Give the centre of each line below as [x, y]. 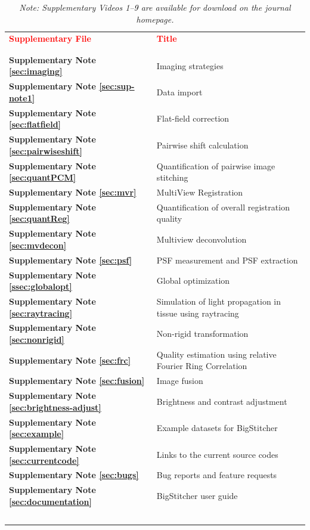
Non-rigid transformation [202, 334]
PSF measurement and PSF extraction [227, 260]
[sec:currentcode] [44, 460]
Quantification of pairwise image [216, 165]
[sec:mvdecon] [38, 245]
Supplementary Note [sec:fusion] [77, 381]
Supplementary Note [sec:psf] [71, 260]
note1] [22, 97]
